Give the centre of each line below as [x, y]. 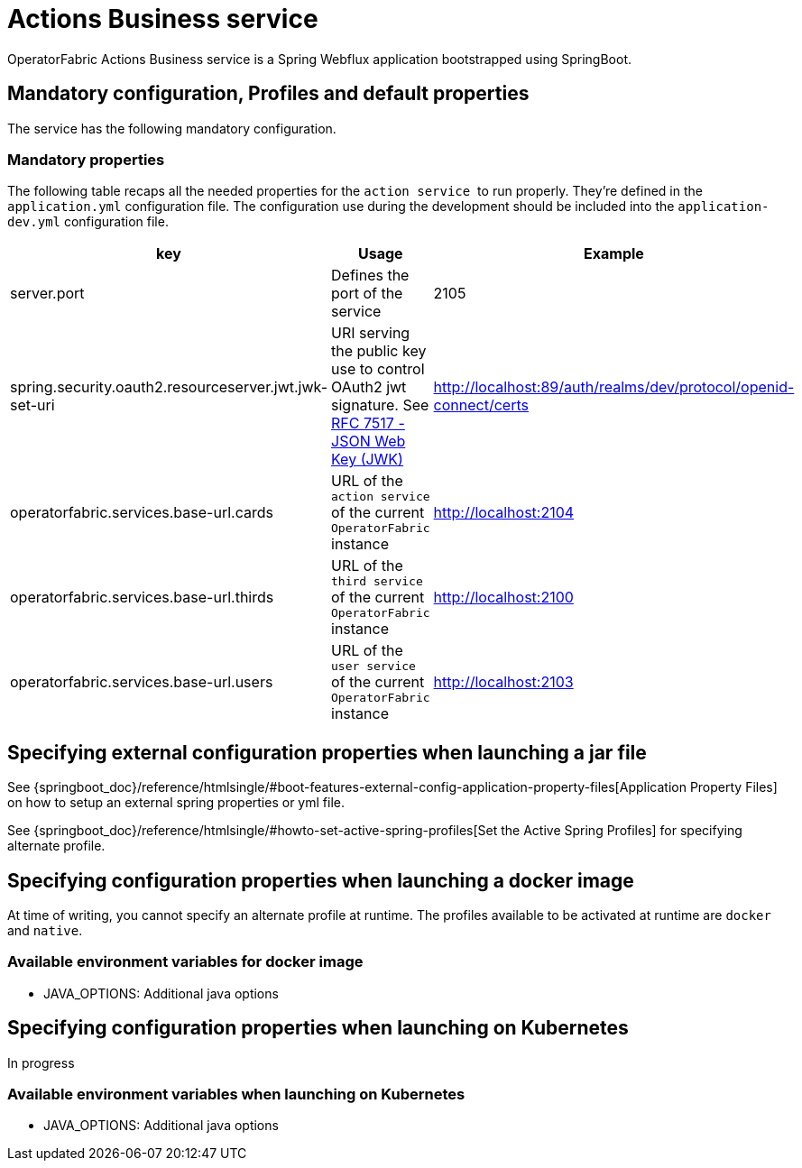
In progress [41, 1062]
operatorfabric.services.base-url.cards [142, 513]
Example [614, 254]
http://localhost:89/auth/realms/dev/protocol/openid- [614, 387]
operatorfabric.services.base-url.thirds [142, 598]
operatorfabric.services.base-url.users [142, 682]
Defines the [370, 276]
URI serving [371, 333]
